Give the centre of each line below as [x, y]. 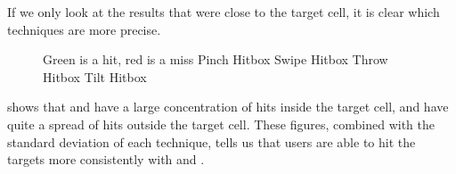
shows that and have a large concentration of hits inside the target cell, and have [228, 107]
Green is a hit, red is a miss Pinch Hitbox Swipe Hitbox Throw [216, 59]
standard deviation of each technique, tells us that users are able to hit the [212, 141]
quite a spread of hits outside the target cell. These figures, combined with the [221, 124]
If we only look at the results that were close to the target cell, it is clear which [224, 12]
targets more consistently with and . [106, 159]
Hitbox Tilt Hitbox [95, 76]
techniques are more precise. [84, 29]
